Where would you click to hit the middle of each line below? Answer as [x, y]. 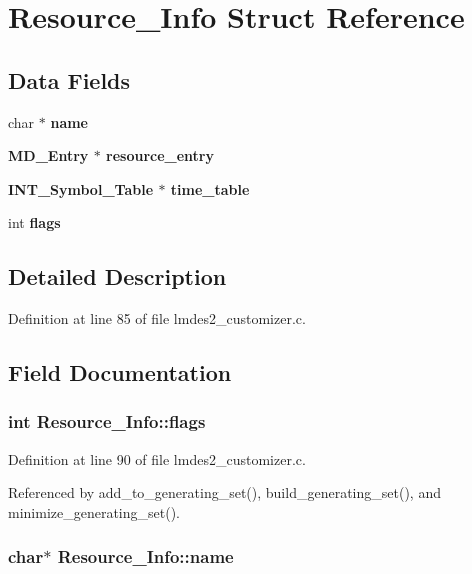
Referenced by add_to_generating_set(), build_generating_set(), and [224, 492]
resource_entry [160, 155]
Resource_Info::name [145, 556]
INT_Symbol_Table [81, 188]
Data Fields [69, 79]
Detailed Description [117, 276]
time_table [210, 188]
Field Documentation [120, 372]
